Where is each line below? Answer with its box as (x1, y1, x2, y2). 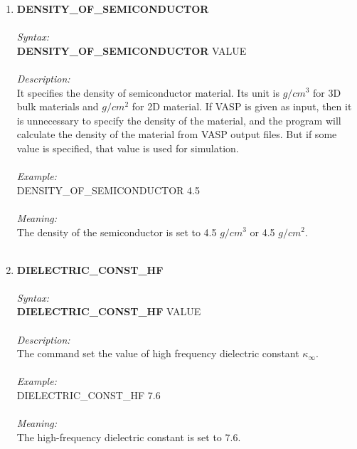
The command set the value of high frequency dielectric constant (16, 346, 299, 361)
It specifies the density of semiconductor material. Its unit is (16, 85, 279, 100)
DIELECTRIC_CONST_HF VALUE (16, 304, 201, 319)
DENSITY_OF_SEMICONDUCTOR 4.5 (16, 182, 200, 197)
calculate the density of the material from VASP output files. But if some (16, 127, 337, 142)
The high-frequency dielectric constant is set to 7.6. (16, 429, 241, 444)
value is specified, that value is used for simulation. (16, 140, 239, 155)
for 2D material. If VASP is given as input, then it (132, 99, 352, 114)
